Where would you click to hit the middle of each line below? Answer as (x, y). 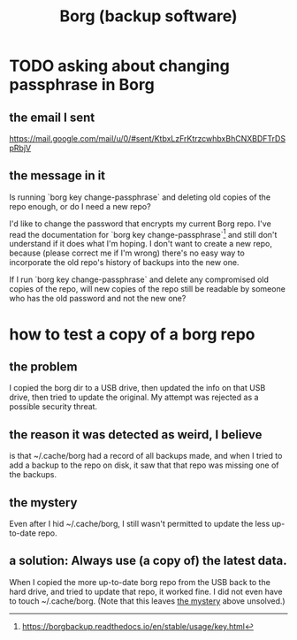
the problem (43, 367)
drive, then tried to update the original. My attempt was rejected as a (134, 397)
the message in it (57, 175)
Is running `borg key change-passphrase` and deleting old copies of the (140, 197)
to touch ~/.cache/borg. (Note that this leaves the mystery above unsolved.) (147, 601)
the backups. (33, 475)
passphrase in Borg (82, 85)
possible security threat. (53, 407)
